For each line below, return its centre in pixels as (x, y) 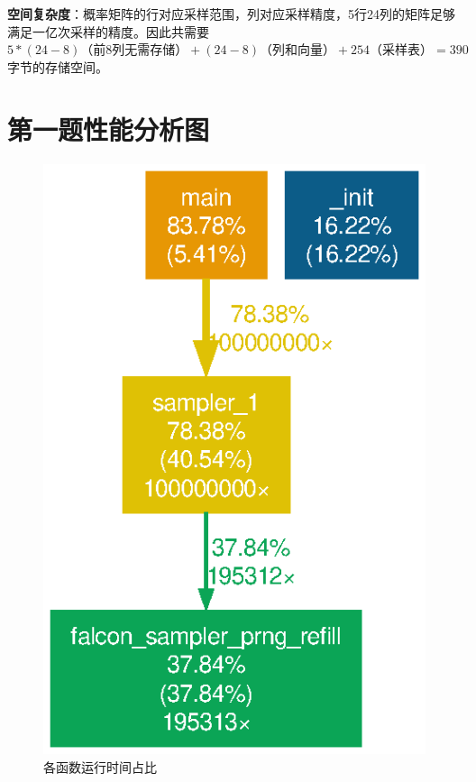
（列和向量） (297, 51)
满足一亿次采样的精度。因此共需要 (108, 31)
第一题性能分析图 (109, 129)
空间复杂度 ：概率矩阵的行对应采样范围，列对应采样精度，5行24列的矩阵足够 (231, 14)
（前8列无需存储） (134, 51)
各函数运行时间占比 (100, 766)
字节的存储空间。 (58, 66)
